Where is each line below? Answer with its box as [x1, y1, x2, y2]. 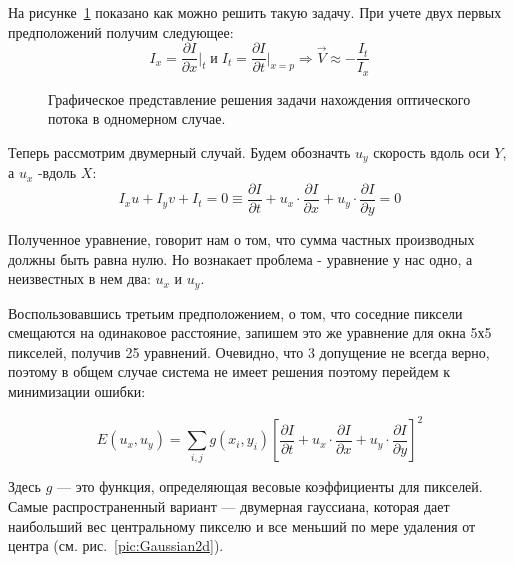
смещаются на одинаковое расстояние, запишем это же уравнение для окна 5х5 [8, 322, 492, 343]
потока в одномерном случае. [48, 108, 226, 129]
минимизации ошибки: [8, 381, 146, 402]
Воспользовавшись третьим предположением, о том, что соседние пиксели [8, 302, 463, 323]
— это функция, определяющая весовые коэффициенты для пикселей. [56, 476, 483, 497]
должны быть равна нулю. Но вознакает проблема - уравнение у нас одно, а [8, 248, 473, 269]
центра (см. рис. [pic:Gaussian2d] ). [8, 535, 224, 556]
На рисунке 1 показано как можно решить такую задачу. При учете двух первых [8, 2, 502, 22]
